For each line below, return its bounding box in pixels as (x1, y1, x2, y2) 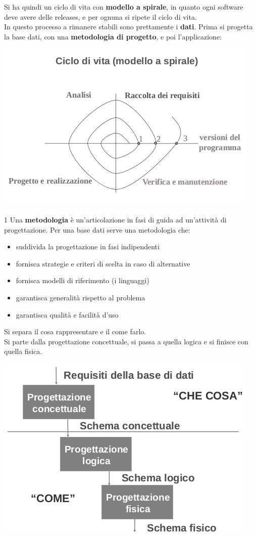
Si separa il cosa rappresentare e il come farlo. (4, 326, 146, 337)
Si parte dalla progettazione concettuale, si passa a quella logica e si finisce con (4, 336, 248, 346)
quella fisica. (4, 346, 42, 356)
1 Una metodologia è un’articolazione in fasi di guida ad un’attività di (4, 214, 227, 225)
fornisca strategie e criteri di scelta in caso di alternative (16, 258, 190, 268)
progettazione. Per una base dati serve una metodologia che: (4, 224, 190, 235)
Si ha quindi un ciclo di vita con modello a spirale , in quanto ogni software (4, 2, 243, 12)
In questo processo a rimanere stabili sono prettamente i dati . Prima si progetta (4, 21, 253, 32)
